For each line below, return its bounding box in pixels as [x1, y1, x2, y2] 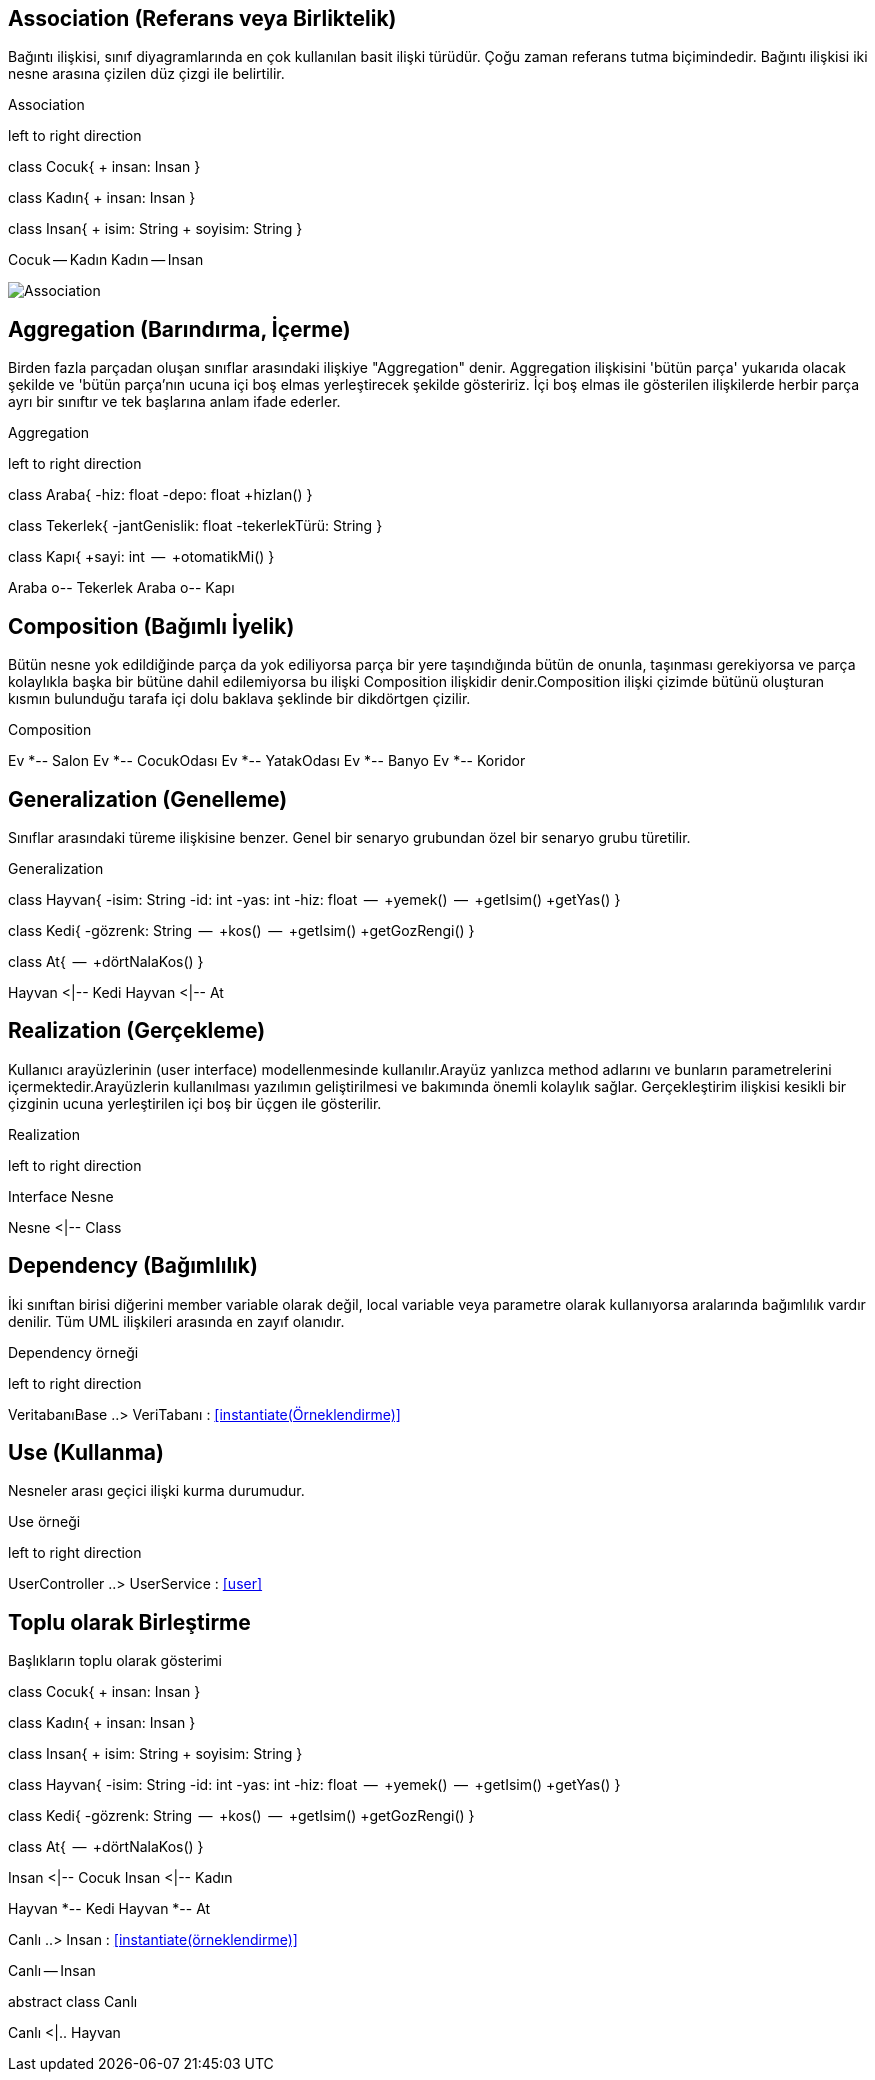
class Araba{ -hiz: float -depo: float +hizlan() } [8, 486, 313, 504]
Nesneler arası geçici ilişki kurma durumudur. [8, 1482, 305, 1500]
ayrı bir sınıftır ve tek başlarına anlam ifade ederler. [8, 393, 341, 411]
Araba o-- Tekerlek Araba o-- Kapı [8, 579, 235, 597]
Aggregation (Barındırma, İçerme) [8, 316, 351, 342]
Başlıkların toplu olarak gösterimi [8, 1652, 222, 1670]
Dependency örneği [8, 1343, 139, 1361]
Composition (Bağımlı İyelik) [8, 613, 295, 639]
